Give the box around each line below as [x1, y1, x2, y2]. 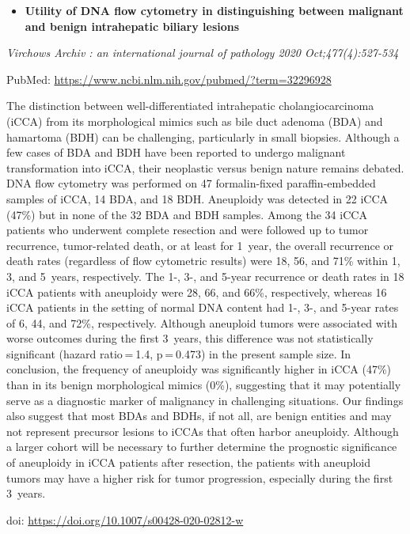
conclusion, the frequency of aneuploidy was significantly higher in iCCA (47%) [6, 361, 392, 377]
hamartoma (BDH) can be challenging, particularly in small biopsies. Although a [6, 128, 400, 145]
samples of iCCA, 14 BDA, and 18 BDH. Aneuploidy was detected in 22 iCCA [6, 190, 389, 206]
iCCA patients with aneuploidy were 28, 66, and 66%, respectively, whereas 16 [6, 283, 387, 300]
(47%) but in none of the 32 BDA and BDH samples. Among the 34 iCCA [6, 206, 367, 222]
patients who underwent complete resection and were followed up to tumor [6, 222, 369, 238]
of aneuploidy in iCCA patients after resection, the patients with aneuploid [6, 454, 371, 471]
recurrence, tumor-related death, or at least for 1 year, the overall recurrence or [6, 237, 394, 253]
